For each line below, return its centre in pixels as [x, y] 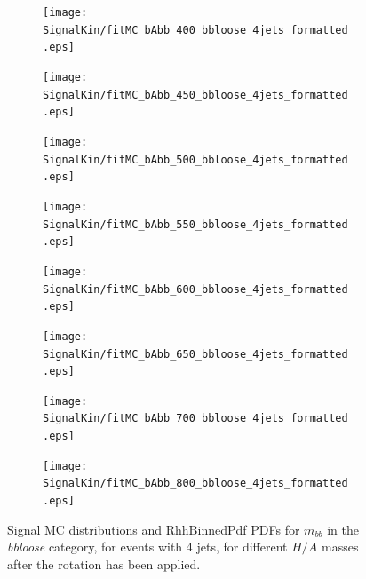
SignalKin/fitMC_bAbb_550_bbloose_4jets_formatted [195, 224]
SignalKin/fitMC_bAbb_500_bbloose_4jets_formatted [195, 159]
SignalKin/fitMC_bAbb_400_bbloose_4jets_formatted [195, 30]
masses [340, 547]
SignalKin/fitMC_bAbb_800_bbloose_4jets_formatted [195, 484]
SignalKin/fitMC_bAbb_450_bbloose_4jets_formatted [195, 95]
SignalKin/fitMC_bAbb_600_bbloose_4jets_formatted [195, 289]
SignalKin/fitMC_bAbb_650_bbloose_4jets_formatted [195, 354]
